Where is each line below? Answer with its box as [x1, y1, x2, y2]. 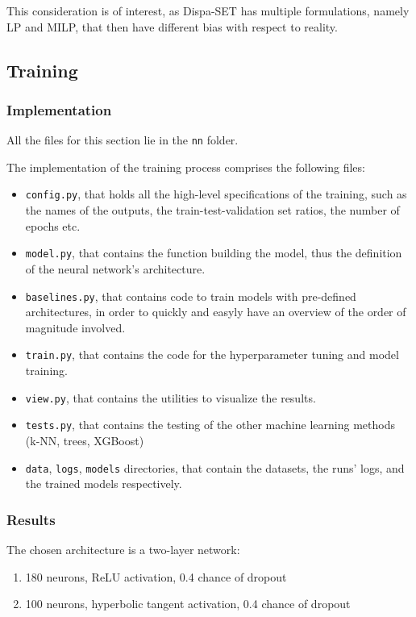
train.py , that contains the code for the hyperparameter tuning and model [25, 346, 399, 363]
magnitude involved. [25, 319, 126, 336]
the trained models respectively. [25, 475, 182, 492]
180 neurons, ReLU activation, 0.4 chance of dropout [25, 568, 287, 585]
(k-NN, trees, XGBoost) [25, 431, 144, 448]
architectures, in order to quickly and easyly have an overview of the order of [25, 303, 406, 320]
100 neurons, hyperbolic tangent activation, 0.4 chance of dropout [25, 595, 351, 612]
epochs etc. [25, 217, 81, 234]
